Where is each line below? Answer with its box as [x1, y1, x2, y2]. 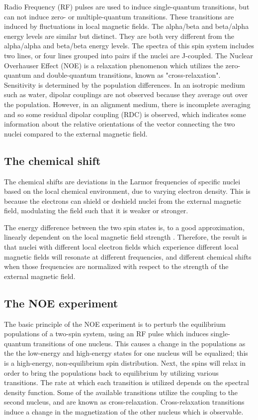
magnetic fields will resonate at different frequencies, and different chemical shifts [4, 251, 252, 262]
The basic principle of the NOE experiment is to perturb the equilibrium [4, 318, 226, 329]
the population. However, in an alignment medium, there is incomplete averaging [4, 99, 251, 109]
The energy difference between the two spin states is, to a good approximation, [4, 222, 245, 232]
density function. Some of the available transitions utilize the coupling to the [4, 387, 238, 397]
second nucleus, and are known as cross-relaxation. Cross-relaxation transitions [4, 397, 245, 407]
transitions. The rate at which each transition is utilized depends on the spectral [4, 377, 249, 388]
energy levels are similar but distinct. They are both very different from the [4, 30, 234, 41]
